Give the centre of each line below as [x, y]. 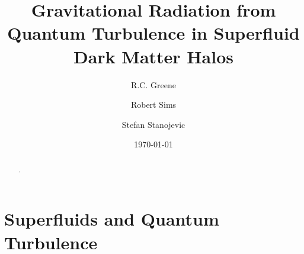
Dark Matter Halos [153, 56]
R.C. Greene [153, 84]
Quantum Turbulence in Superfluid [153, 33]
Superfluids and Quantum [112, 219]
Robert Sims [153, 105]
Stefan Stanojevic [153, 124]
